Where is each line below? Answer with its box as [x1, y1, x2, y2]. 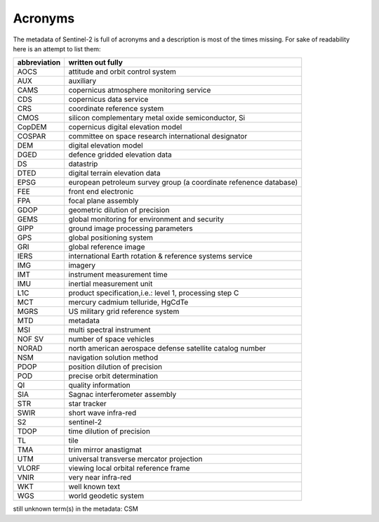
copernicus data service [68, 95, 149, 105]
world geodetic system [68, 491, 144, 501]
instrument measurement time [68, 270, 168, 280]
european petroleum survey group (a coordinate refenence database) [68, 178, 298, 188]
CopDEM [17, 122, 47, 132]
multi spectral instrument [68, 325, 151, 335]
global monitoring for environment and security [68, 214, 225, 224]
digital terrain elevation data [68, 169, 161, 178]
